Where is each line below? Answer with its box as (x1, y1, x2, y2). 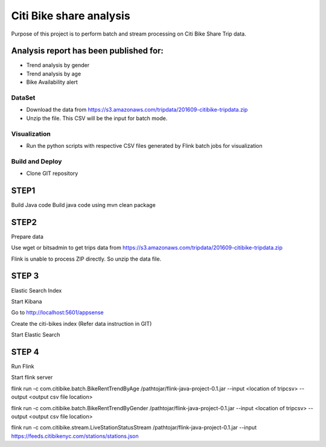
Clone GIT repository (26, 170, 78, 177)
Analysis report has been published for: (11, 46, 164, 56)
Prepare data (11, 233, 43, 240)
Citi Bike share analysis (11, 9, 130, 22)
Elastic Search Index (11, 287, 62, 294)
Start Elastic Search (11, 331, 60, 338)
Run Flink (11, 363, 34, 370)
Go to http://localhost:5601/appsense (11, 309, 104, 316)
